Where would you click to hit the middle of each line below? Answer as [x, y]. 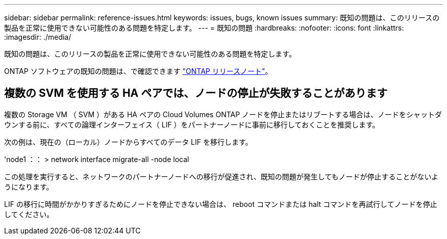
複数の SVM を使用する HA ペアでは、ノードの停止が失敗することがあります [196, 93]
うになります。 [29, 187]
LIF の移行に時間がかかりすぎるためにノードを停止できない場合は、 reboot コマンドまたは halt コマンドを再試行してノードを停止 [221, 204]
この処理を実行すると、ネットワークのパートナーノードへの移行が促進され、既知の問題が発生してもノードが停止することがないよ [221, 176]
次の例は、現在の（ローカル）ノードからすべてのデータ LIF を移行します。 [128, 142]
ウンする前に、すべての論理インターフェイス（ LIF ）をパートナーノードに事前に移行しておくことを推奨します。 [192, 124]
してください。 [29, 214]
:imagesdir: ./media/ [38, 37]
